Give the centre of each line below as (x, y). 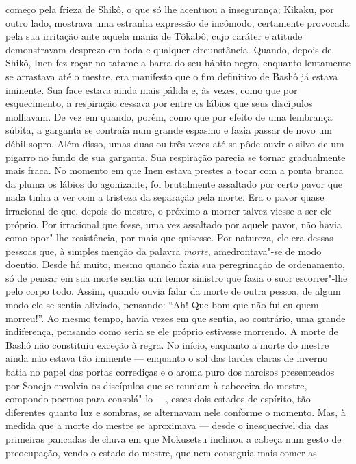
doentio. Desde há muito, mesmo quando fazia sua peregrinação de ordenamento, (175, 264)
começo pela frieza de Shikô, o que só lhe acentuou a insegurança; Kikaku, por (170, 9)
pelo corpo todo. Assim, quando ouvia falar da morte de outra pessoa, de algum (173, 291)
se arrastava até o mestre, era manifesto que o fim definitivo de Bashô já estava (172, 76)
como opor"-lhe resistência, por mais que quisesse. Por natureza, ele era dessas (169, 237)
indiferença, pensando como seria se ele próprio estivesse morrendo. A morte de (172, 331)
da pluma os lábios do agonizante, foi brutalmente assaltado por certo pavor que (174, 183)
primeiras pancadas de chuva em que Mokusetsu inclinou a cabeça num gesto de (174, 439)
